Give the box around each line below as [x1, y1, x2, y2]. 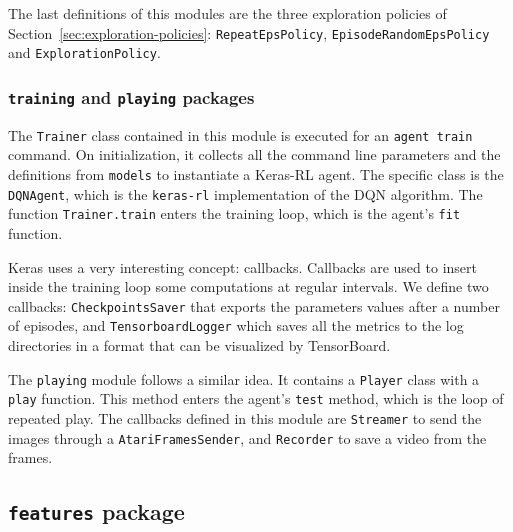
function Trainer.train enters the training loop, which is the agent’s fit [8, 203, 461, 224]
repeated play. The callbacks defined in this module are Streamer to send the [8, 407, 482, 428]
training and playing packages [8, 84, 255, 109]
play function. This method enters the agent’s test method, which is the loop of [8, 388, 504, 409]
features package [8, 496, 185, 527]
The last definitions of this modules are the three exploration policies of [8, 3, 447, 23]
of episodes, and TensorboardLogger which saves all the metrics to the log [8, 315, 464, 336]
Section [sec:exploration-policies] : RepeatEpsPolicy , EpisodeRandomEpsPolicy [8, 22, 490, 43]
